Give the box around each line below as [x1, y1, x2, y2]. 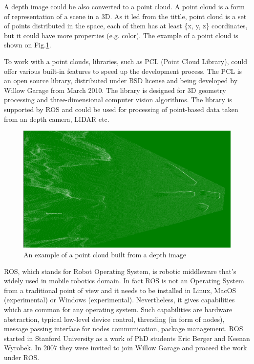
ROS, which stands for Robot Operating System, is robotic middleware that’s [4, 266, 236, 276]
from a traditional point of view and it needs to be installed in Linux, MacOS [4, 285, 236, 295]
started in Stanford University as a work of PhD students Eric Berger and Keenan [4, 333, 250, 343]
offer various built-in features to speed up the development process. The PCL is [4, 66, 242, 76]
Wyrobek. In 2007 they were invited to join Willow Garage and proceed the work [4, 342, 247, 353]
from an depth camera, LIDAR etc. [4, 114, 109, 124]
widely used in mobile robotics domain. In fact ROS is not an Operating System [4, 275, 244, 286]
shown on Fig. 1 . [4, 40, 51, 50]
